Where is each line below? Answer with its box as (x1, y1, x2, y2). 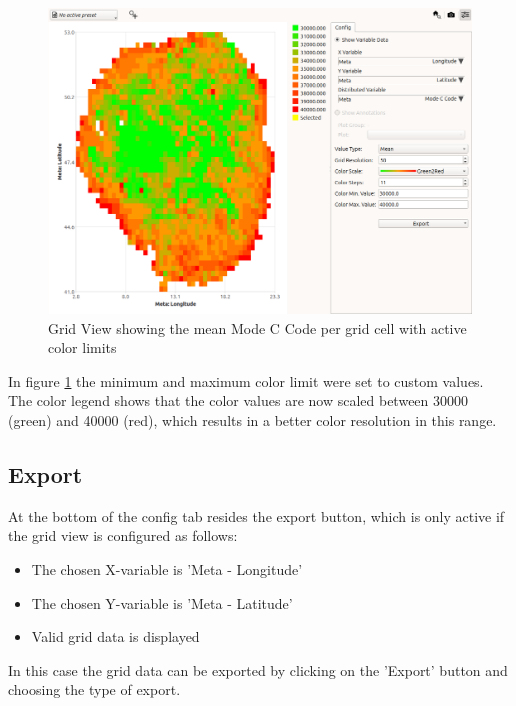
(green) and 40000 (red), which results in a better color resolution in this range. (8, 409, 497, 430)
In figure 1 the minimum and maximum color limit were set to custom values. (8, 370, 484, 391)
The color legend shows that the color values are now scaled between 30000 (8, 390, 469, 411)
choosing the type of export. (8, 679, 181, 700)
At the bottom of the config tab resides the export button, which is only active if (8, 505, 505, 526)
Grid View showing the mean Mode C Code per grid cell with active (48, 317, 467, 338)
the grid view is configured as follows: (8, 525, 238, 546)
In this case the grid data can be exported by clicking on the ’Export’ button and (8, 659, 508, 680)
